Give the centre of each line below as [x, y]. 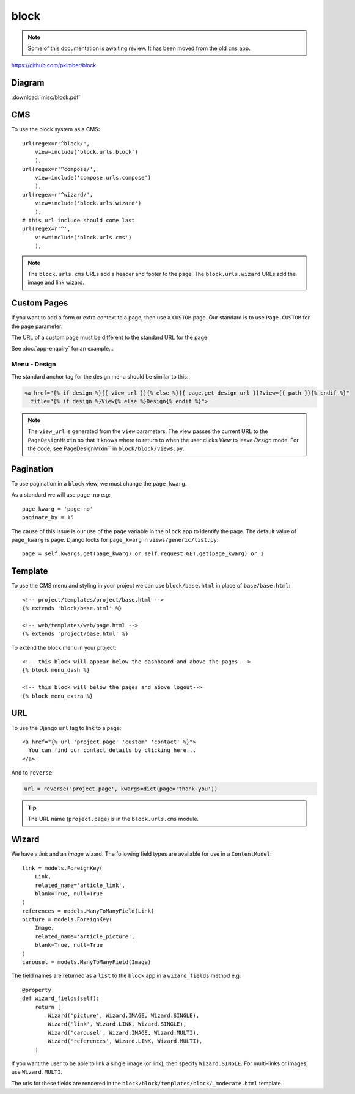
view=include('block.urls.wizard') [88, 203]
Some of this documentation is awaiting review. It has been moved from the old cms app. [139, 48]
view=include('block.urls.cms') [83, 237]
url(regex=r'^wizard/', [58, 195]
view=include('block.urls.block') [86, 152]
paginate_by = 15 [48, 517]
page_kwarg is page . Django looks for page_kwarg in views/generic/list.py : [115, 540]
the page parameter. [37, 326]
